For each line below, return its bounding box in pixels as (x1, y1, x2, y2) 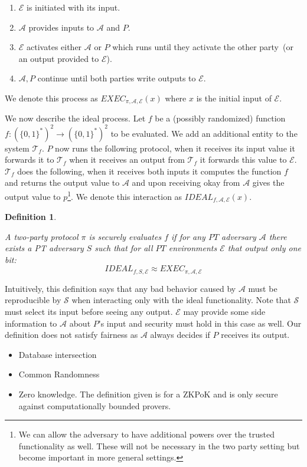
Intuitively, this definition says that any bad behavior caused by (5, 282, 236, 294)
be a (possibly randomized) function (155, 112, 286, 124)
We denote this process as (5, 91, 98, 104)
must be (248, 282, 277, 294)
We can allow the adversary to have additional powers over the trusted (18, 428, 275, 440)
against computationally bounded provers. (18, 399, 171, 412)
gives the (252, 176, 285, 189)
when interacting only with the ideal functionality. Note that (71, 294, 291, 306)
